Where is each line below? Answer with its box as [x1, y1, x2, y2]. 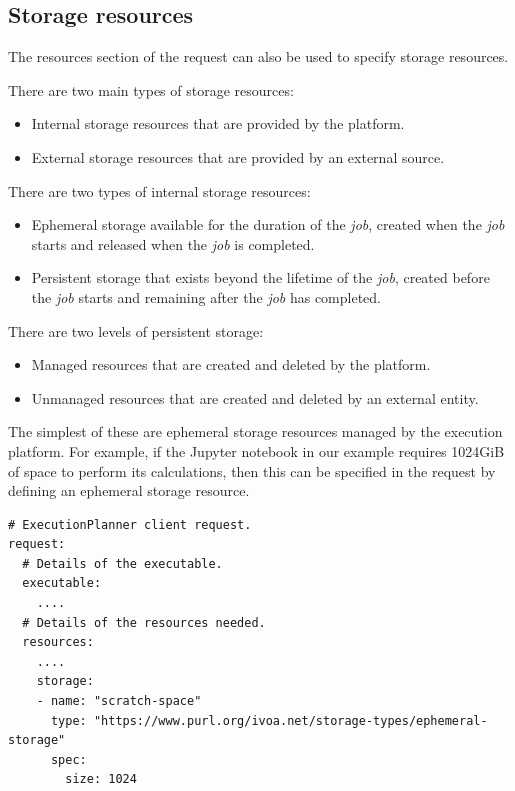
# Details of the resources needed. [22, 615, 266, 630]
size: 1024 [65, 772, 137, 787]
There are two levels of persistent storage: [8, 320, 264, 341]
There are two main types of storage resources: [8, 79, 294, 100]
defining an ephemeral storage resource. [8, 480, 250, 501]
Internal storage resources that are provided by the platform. [31, 113, 405, 134]
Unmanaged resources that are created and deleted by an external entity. [31, 387, 479, 408]
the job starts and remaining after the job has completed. [31, 286, 382, 307]
